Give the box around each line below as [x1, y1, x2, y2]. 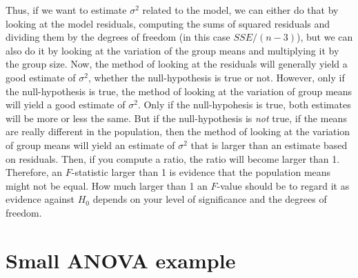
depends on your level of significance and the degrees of [92, 192, 327, 206]
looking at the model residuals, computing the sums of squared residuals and [6, 16, 330, 30]
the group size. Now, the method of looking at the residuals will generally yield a [6, 57, 348, 71]
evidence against [6, 192, 75, 206]
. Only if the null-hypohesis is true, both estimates [137, 97, 351, 112]
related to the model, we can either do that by [142, 3, 339, 17]
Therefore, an [6, 165, 63, 179]
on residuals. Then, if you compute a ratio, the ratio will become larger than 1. [6, 151, 340, 166]
